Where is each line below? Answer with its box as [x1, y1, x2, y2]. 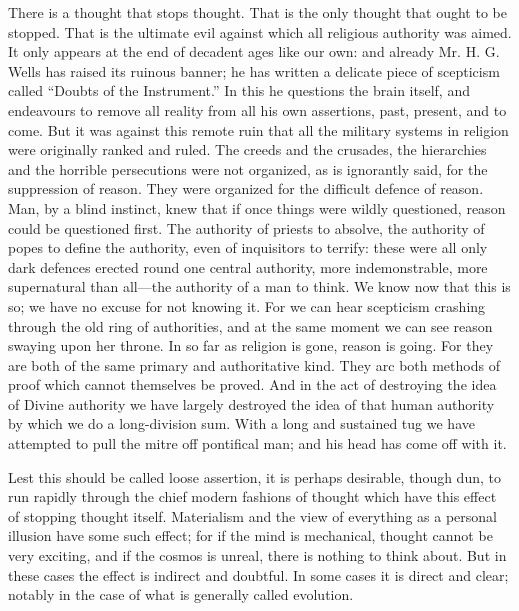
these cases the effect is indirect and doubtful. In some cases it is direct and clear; [8, 564, 509, 585]
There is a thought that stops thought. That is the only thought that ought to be [8, 2, 507, 22]
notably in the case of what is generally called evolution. [8, 584, 354, 605]
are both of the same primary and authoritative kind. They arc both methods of [8, 354, 500, 375]
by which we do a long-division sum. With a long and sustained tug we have [8, 413, 475, 434]
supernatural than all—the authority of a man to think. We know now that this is [8, 276, 511, 297]
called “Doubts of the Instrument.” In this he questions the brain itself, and [8, 80, 470, 101]
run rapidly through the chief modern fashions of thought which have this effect [8, 486, 497, 507]
